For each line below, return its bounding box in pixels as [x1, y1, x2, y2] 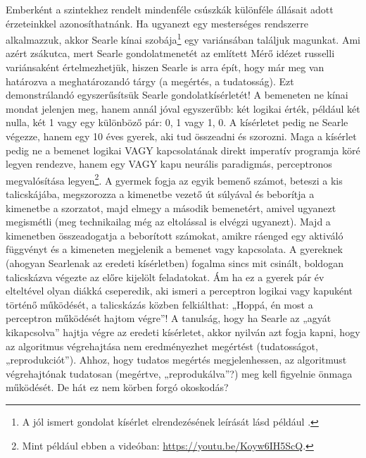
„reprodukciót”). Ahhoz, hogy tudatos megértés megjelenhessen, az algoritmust [6, 352, 347, 367]
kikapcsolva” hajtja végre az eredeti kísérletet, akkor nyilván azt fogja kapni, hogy [6, 324, 360, 339]
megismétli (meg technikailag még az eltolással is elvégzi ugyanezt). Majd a [6, 214, 331, 229]
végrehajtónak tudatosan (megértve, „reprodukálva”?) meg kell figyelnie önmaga [6, 366, 353, 380]
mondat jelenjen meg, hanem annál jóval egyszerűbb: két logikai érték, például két [6, 101, 360, 116]
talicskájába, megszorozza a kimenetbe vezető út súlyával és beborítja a [6, 187, 315, 202]
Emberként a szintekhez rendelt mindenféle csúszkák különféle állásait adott [6, 2, 334, 16]
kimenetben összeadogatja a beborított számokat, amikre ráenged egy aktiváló [6, 228, 343, 242]
